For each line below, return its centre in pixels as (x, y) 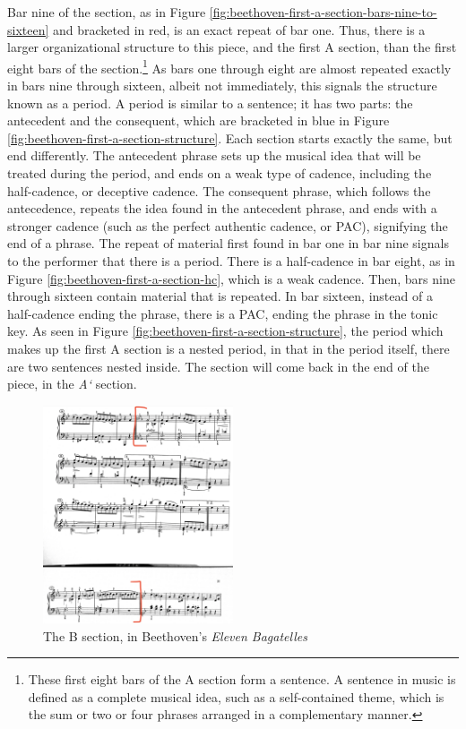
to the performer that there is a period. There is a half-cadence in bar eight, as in (231, 260)
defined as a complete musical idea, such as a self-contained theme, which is (236, 696)
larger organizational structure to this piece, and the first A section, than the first (232, 47)
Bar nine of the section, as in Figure (107, 12)
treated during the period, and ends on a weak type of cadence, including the (220, 173)
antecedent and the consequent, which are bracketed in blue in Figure (198, 120)
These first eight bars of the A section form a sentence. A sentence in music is (242, 679)
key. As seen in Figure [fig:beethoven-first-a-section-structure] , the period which (225, 331)
